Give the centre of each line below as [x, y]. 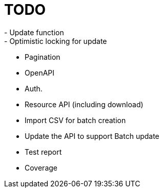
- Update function [34, 32]
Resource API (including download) [84, 104]
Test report [43, 152]
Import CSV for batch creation [75, 120]
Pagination [43, 57]
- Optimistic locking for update [56, 41]
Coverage [41, 167]
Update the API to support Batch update [92, 136]
